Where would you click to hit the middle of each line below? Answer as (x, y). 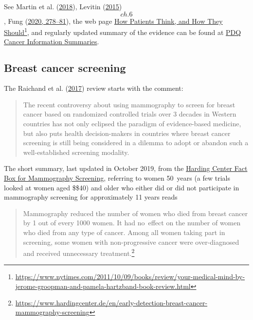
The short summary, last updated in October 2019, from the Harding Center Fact (126, 168)
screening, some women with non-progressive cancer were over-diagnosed (131, 242)
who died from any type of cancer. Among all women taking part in (124, 232)
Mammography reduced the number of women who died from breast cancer (135, 213)
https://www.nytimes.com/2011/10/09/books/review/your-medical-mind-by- (130, 277)
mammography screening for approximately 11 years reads (91, 197)
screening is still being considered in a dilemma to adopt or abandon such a (136, 143)
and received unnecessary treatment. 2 (79, 252)
